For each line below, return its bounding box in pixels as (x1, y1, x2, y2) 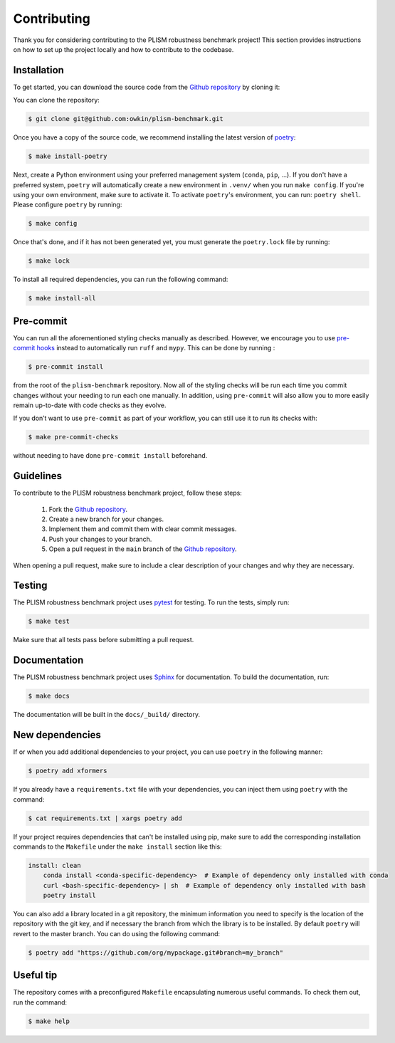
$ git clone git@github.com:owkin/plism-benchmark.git (28, 115, 223, 123)
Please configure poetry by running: (13, 200, 122, 209)
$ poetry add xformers (28, 767, 107, 775)
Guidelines (13, 470, 62, 482)
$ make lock (28, 257, 70, 265)
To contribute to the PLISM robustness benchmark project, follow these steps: (13, 488, 242, 498)
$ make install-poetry (28, 152, 107, 160)
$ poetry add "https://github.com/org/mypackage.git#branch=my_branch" (28, 948, 284, 957)
